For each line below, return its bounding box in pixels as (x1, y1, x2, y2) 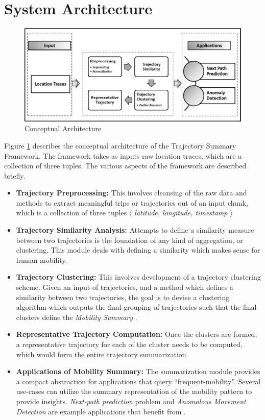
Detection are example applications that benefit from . (16, 406, 186, 416)
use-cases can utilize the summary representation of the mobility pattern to (16, 386, 252, 397)
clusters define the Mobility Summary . (16, 311, 137, 322)
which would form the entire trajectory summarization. (16, 349, 188, 359)
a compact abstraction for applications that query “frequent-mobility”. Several (16, 376, 261, 386)
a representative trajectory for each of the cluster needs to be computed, (16, 339, 243, 349)
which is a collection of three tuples (16, 207, 127, 218)
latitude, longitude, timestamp (134, 207, 228, 218)
